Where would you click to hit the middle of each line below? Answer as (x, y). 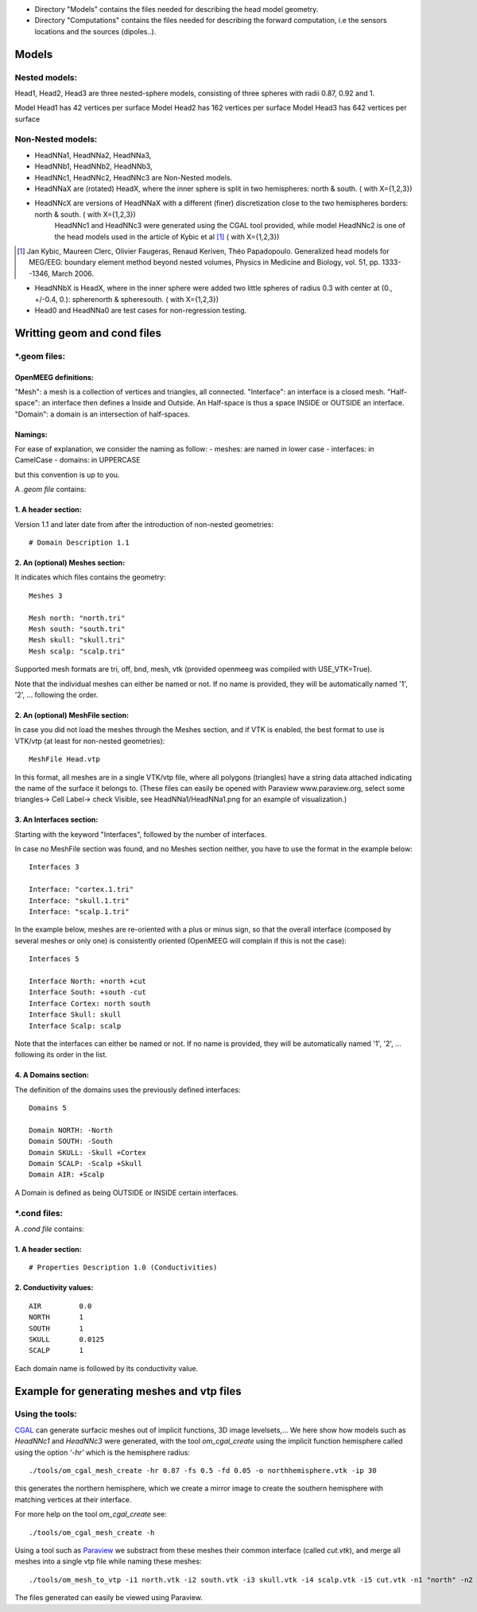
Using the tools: (46, 1414)
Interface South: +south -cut (88, 992)
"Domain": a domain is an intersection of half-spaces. (103, 414)
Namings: (31, 434)
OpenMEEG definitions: (54, 377)
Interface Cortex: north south (90, 1003)
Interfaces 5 (54, 959)
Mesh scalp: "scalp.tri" (77, 651)
